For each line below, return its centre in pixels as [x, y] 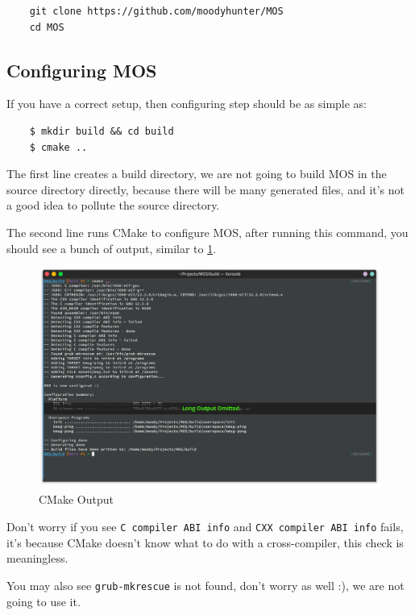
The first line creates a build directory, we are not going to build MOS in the [197, 174]
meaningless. [37, 558]
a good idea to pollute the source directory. [113, 205]
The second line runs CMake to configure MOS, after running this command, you [207, 232]
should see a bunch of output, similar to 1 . [112, 248]
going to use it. [44, 601]
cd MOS [47, 27]
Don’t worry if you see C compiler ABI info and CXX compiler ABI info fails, [205, 527]
